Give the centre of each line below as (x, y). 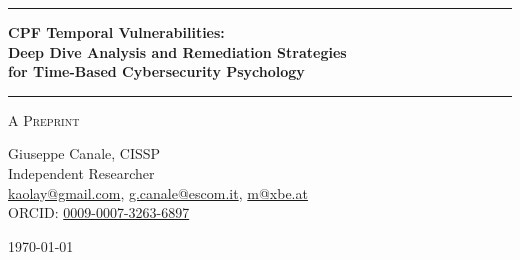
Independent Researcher (81, 172)
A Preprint (44, 119)
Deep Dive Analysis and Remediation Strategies (177, 51)
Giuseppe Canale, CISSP (84, 153)
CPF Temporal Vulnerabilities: (116, 32)
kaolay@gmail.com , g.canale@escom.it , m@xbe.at (158, 192)
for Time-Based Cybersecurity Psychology (156, 71)
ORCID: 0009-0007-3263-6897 (99, 212)
